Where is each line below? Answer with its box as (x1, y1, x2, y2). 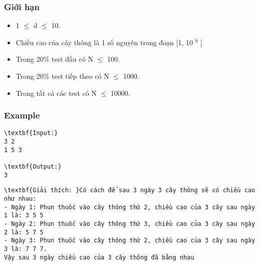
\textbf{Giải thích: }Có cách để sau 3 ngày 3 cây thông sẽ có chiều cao (4, 187, 255, 194)
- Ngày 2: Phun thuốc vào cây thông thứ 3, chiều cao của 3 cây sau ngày (4, 220, 255, 227)
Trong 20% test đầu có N (16, 54, 93, 64)
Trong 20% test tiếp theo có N (16, 71, 109, 81)
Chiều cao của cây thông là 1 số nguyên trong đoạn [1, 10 (16, 37, 193, 47)
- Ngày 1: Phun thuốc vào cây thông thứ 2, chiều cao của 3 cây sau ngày (4, 203, 255, 211)
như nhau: (4, 195, 37, 202)
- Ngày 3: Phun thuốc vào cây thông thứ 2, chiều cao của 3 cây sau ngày (4, 237, 255, 244)
